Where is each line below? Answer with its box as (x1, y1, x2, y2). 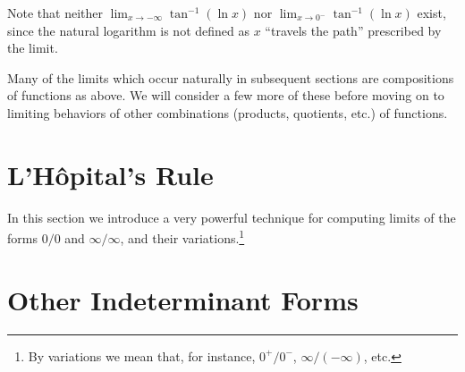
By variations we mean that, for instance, (28, 346, 256, 365)
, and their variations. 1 (120, 226, 245, 247)
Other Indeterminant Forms (7, 281, 359, 317)
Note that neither (7, 4, 103, 21)
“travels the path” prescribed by (265, 21, 442, 39)
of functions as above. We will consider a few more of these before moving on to (7, 86, 444, 105)
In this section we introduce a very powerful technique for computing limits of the (7, 207, 456, 226)
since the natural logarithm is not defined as (7, 21, 249, 39)
